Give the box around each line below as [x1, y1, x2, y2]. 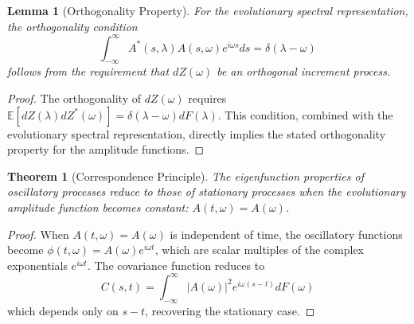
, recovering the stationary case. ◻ [145, 302, 315, 318]
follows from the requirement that [7, 63, 170, 80]
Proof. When [7, 225, 69, 242]
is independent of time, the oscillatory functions [170, 225, 403, 242]
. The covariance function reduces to [87, 256, 265, 273]
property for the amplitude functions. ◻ [7, 141, 205, 158]
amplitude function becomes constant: [7, 199, 189, 216]
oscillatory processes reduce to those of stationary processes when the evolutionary [7, 183, 406, 200]
